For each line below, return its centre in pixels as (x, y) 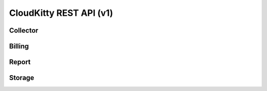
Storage (22, 78)
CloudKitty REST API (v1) (61, 13)
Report (20, 62)
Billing (19, 46)
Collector (24, 30)
